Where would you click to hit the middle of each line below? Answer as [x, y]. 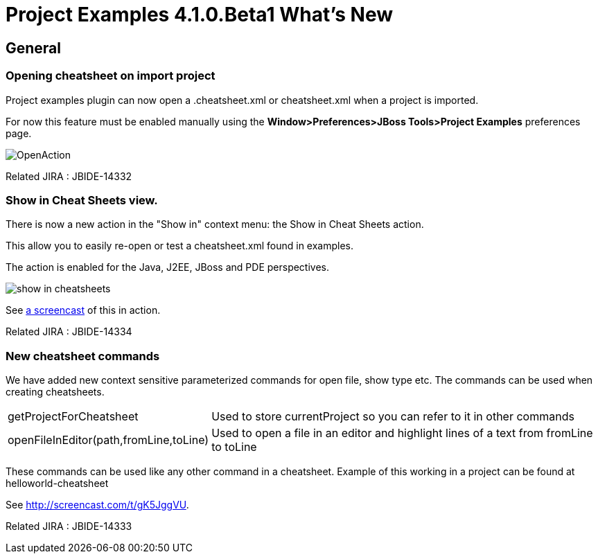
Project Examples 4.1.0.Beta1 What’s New [200, 15]
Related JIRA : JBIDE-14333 [69, 526]
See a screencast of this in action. [83, 310]
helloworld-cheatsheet [57, 483]
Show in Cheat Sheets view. [82, 200]
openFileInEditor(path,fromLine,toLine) [108, 440]
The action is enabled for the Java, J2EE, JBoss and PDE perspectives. [168, 267]
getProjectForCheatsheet [73, 417]
